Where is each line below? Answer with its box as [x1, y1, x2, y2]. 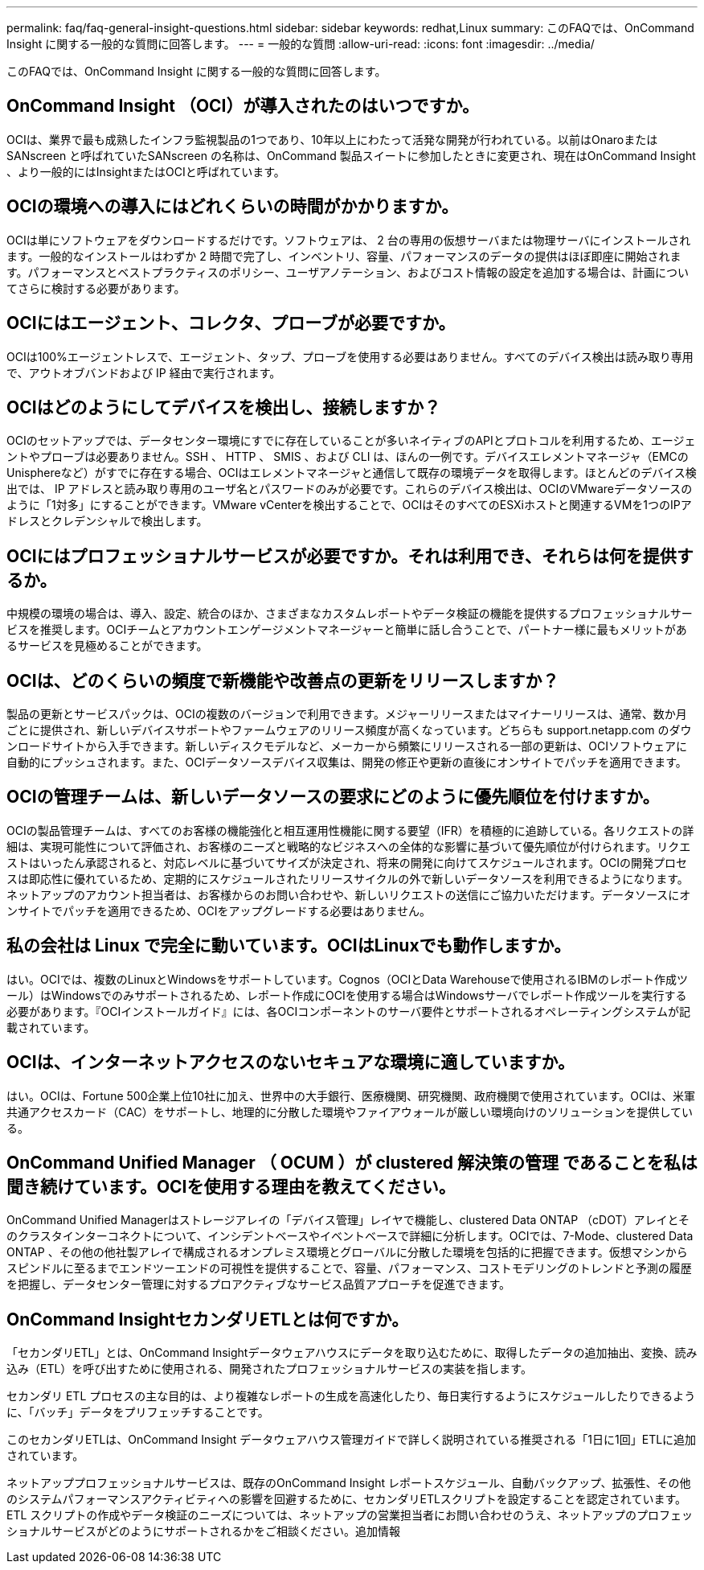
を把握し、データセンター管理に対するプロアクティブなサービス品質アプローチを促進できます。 [6, 1277, 511, 1292]
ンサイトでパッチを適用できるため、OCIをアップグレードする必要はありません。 [6, 903, 431, 918]
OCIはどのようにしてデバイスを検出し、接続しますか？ [6, 397, 441, 417]
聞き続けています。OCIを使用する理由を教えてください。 [6, 1177, 456, 1198]
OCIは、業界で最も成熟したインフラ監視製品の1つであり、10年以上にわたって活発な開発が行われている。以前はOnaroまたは [6, 132, 658, 146]
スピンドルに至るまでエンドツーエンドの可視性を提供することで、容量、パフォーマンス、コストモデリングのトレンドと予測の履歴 [6, 1261, 692, 1276]
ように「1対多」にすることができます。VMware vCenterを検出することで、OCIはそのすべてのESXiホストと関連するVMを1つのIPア [6, 498, 692, 512]
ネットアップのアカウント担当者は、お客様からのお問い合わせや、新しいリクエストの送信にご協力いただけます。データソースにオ [6, 887, 691, 902]
